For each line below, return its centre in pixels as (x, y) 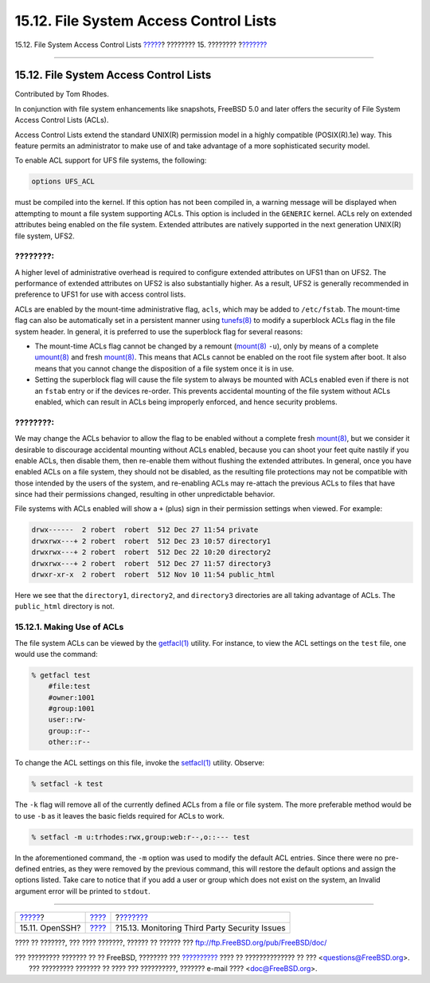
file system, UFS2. (45, 236)
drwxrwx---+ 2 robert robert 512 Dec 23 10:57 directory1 (151, 541)
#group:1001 (72, 709)
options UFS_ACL (63, 182)
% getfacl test (61, 675)
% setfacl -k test (67, 784)
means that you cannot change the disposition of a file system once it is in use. (164, 368)
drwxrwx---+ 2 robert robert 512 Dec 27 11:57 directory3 (151, 563)
